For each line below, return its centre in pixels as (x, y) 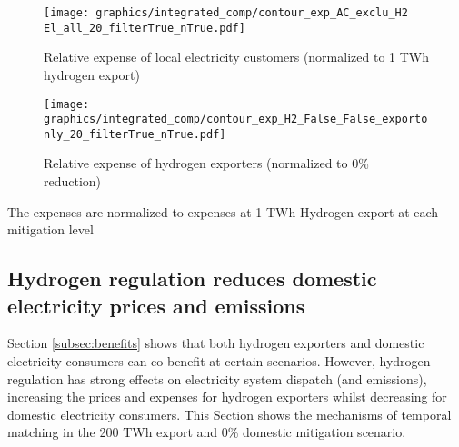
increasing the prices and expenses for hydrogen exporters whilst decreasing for (227, 397)
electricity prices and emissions (156, 305)
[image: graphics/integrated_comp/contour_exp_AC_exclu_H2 (226, 13)
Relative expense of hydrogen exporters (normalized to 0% (206, 163)
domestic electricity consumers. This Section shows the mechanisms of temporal (229, 414)
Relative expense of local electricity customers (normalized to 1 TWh (236, 57)
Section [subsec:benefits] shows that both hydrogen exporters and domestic (216, 343)
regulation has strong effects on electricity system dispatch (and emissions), (217, 378)
